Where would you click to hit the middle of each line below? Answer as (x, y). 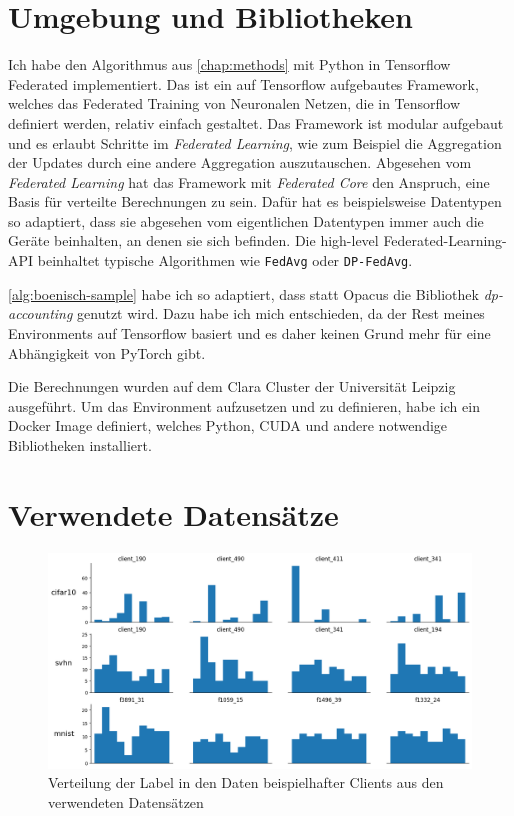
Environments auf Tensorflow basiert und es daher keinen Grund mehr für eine (249, 332)
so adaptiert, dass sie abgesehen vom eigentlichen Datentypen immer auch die (246, 220)
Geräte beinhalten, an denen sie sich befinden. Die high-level (193, 240)
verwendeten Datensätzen (126, 801)
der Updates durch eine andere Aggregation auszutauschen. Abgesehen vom (240, 162)
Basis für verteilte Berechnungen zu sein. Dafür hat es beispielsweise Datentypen (255, 201)
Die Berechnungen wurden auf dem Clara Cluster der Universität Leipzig (232, 386)
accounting (40, 313)
